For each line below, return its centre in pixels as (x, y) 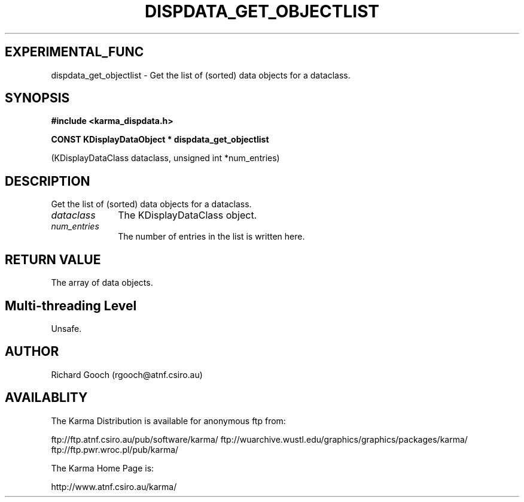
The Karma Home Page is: (103, 468)
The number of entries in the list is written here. (211, 237)
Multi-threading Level (71, 306)
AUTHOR (32, 352)
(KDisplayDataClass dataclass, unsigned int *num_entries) (165, 158)
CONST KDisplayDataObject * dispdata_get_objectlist (160, 140)
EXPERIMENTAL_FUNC (74, 52)
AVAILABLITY (46, 398)
